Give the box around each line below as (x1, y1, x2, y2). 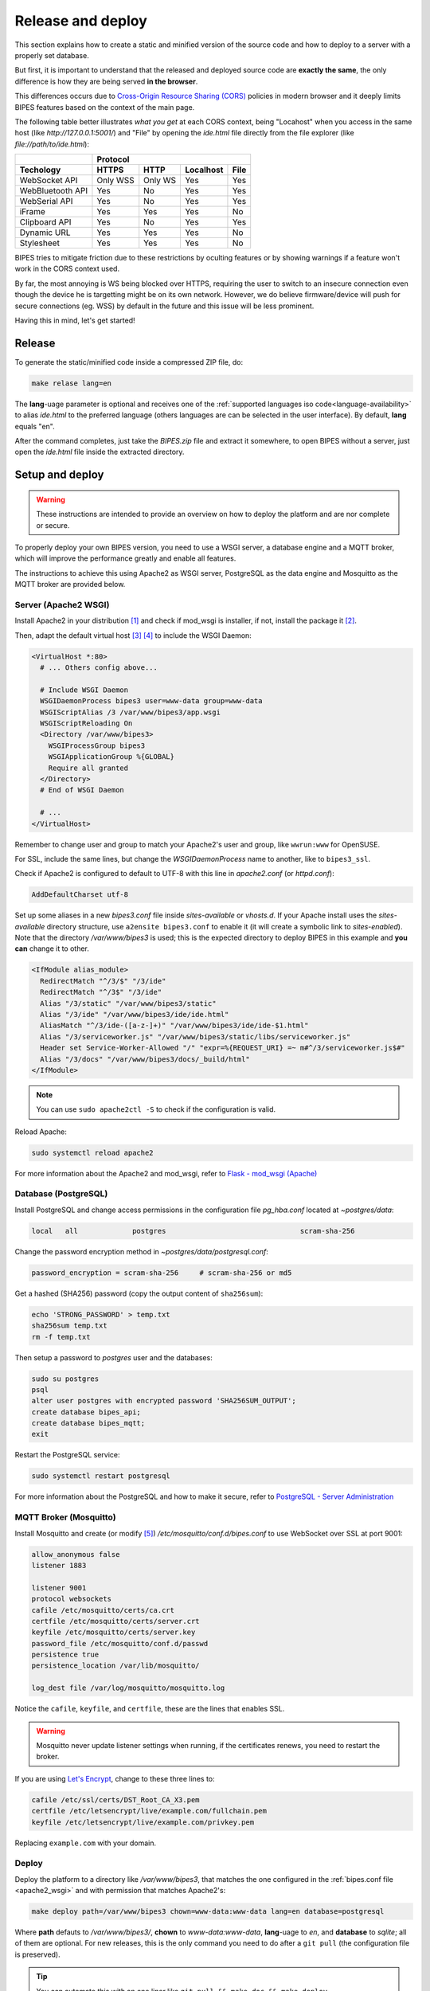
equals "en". (14, 421, 55, 431)
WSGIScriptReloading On (40, 719, 133, 728)
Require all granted (48, 763, 129, 773)
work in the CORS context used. (14, 264, 119, 274)
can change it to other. (14, 944, 89, 953)
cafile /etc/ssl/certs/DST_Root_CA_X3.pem (31, 1795, 200, 1804)
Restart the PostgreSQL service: (14, 1450, 120, 1460)
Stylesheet (19, 237, 60, 248)
